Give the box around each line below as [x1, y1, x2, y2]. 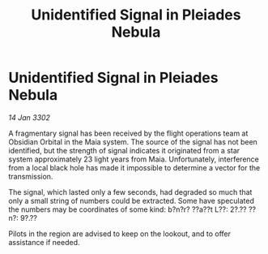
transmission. [8, 171, 53, 181]
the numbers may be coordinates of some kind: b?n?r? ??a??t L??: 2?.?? [8, 204, 247, 214]
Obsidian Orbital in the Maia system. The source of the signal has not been [8, 136, 257, 147]
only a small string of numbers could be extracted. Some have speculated [8, 196, 255, 205]
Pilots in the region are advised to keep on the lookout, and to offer [8, 229, 232, 239]
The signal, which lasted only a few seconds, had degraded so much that [8, 187, 253, 196]
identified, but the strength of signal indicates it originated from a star [8, 145, 240, 155]
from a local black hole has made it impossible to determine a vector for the [8, 162, 261, 172]
